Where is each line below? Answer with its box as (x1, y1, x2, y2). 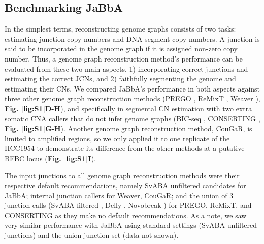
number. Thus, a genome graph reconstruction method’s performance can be (5, 53, 243, 64)
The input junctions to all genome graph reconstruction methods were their (5, 170, 240, 180)
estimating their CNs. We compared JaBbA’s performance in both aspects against (5, 83, 260, 94)
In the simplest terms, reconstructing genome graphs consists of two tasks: (5, 23, 236, 34)
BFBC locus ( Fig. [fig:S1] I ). (5, 152, 96, 163)
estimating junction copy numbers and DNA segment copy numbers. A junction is (5, 33, 260, 44)
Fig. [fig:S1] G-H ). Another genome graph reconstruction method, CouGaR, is (5, 123, 252, 134)
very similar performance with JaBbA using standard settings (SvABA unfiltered (5, 220, 257, 230)
